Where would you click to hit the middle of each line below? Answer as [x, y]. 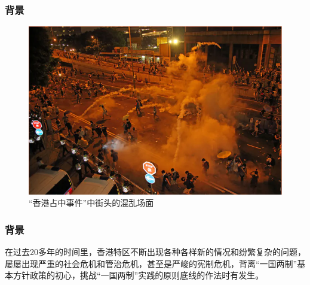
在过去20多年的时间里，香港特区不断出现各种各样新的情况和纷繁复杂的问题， [155, 252]
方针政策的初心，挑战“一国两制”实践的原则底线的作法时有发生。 [138, 275]
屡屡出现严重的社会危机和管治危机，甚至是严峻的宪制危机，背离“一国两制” [151, 263]
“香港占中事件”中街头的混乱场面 [91, 203]
